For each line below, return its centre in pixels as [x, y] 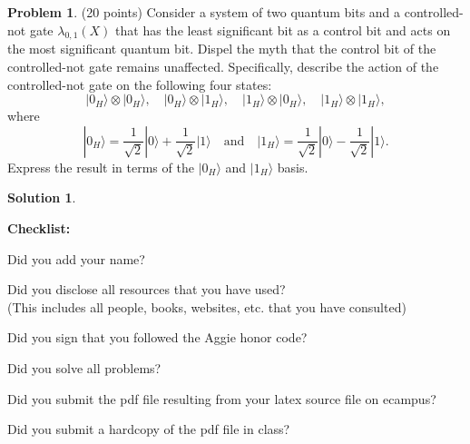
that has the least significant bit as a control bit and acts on [283, 30]
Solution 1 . [42, 197]
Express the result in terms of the [101, 167]
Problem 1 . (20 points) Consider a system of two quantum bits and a [204, 12]
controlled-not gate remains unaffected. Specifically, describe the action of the [223, 66]
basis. [293, 167]
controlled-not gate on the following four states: [140, 84]
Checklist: [39, 227]
